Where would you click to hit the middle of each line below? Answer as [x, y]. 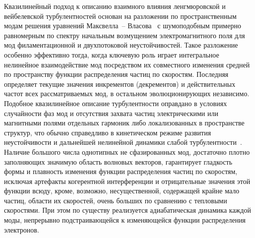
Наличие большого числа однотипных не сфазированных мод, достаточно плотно [127, 151]
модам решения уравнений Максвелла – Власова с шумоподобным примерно [123, 26]
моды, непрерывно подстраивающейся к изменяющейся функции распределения [125, 220]
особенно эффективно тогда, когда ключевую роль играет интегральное [112, 54]
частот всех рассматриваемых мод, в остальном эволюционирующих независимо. [127, 93]
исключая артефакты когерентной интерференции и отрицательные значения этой [127, 181]
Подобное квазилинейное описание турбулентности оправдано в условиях [116, 103]
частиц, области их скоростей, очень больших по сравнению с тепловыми [116, 200]
